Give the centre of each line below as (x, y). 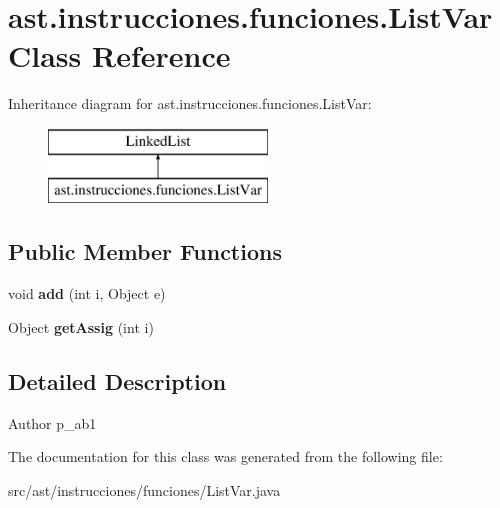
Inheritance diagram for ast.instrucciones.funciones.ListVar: (190, 103)
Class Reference (119, 55)
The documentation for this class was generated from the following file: (225, 456)
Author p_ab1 (52, 422)
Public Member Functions (145, 251)
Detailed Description (117, 380)
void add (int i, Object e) (87, 293)
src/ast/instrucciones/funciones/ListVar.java (144, 489)
